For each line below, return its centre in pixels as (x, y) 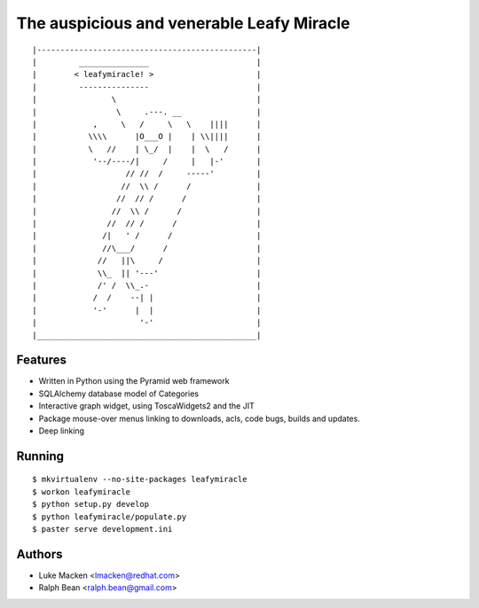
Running (40, 456)
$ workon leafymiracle (82, 491)
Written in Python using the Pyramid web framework (134, 381)
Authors (39, 554)
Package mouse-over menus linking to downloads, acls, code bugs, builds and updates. (200, 418)
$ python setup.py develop (91, 504)
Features (41, 360)
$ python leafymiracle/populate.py (110, 517)
